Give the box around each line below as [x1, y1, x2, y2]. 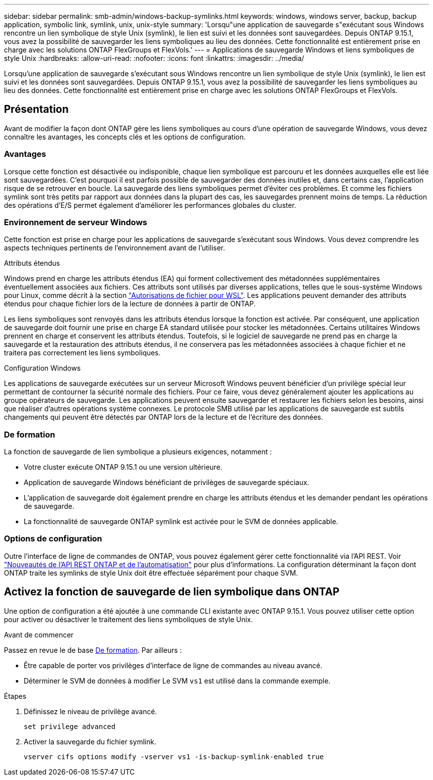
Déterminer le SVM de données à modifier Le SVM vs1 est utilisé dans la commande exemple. [24, 676, 331, 685]
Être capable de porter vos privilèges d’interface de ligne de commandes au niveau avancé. [24, 661, 322, 670]
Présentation [4, 103, 69, 116]
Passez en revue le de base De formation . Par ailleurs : [4, 645, 182, 654]
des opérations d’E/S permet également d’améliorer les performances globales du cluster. [4, 200, 297, 209]
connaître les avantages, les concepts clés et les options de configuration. [4, 132, 246, 141]
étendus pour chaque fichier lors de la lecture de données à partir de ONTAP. [4, 299, 256, 308]
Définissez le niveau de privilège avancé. [24, 707, 157, 716]
